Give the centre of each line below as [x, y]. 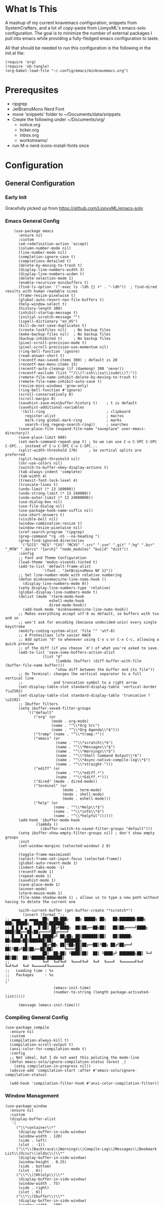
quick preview [20, 644]
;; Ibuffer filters [38, 704]
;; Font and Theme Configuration [52, 558]
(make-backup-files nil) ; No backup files [64, 334]
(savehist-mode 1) [37, 881]
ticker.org [29, 130]
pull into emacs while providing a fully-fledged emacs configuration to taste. [82, 38]
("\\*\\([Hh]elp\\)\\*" [40, 1175]
